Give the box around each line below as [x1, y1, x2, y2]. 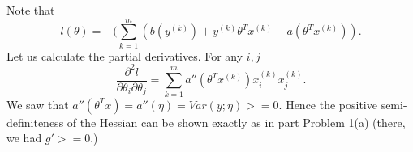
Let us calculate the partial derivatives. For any [6, 47, 243, 64]
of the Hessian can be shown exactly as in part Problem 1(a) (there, [67, 113, 406, 130]
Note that [6, 2, 55, 18]
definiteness [6, 113, 64, 130]
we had [6, 129, 42, 146]
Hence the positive [286, 95, 377, 112]
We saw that [6, 95, 69, 112]
